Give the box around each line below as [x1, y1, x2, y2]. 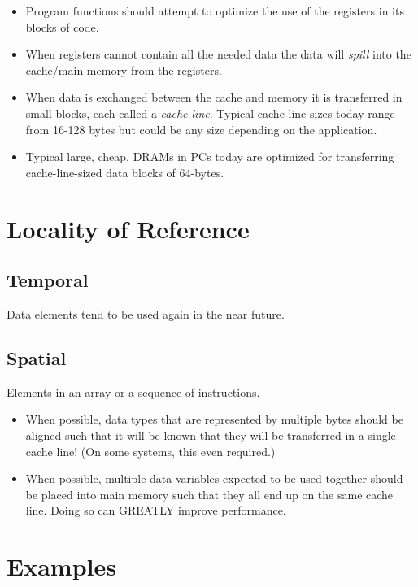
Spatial [7, 345, 67, 370]
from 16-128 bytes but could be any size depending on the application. [25, 120, 377, 137]
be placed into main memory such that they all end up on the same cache [25, 485, 394, 502]
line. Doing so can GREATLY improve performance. [25, 502, 286, 519]
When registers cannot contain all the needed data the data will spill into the [25, 46, 411, 63]
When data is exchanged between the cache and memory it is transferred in [25, 89, 403, 106]
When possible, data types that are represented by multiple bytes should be [25, 411, 403, 428]
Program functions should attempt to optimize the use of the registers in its [25, 2, 404, 19]
